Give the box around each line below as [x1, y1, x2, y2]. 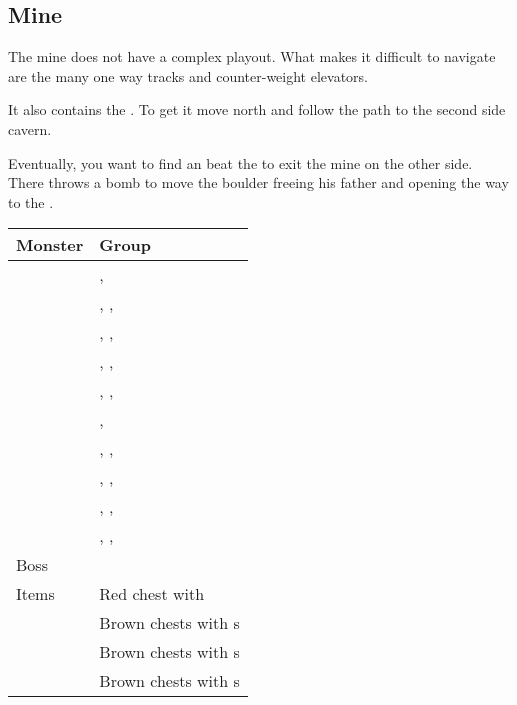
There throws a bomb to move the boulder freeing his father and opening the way [8, 172, 509, 193]
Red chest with [99, 582, 205, 606]
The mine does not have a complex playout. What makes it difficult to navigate [8, 46, 496, 67]
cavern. [8, 118, 52, 139]
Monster [16, 233, 84, 257]
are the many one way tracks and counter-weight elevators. [8, 65, 368, 86]
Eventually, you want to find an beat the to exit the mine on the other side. [8, 152, 473, 173]
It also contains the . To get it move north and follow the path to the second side [8, 99, 506, 120]
